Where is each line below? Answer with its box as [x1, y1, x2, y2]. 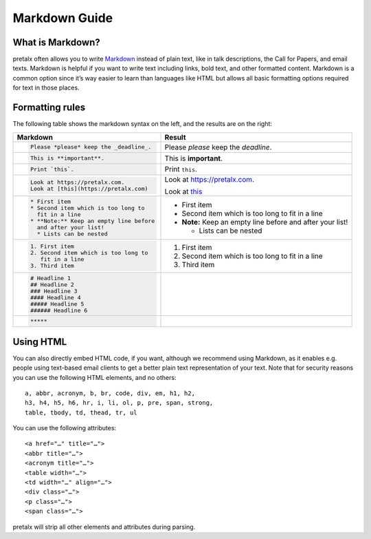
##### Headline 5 [30, 300, 85, 308]
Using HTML [12, 336, 67, 348]
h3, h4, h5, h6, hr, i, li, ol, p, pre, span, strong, [25, 399, 214, 407]
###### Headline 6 [30, 306, 88, 314]
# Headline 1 [30, 274, 71, 282]
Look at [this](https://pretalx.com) [30, 184, 148, 192]
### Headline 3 [30, 287, 78, 295]
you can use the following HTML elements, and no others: [12, 373, 177, 381]
